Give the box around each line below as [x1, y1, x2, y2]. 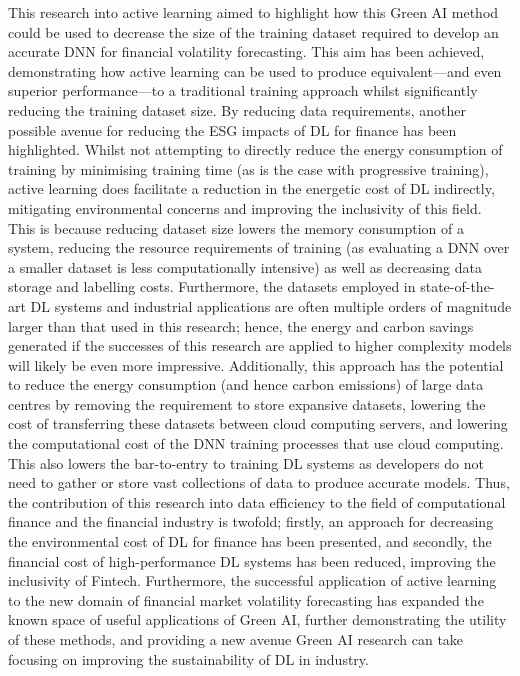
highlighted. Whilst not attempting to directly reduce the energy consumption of [8, 139, 503, 160]
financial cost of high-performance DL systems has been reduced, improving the [8, 550, 496, 571]
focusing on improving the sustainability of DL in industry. [8, 648, 369, 669]
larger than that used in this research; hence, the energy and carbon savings [8, 315, 474, 336]
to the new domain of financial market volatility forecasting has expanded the [8, 589, 484, 610]
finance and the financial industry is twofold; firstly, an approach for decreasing [8, 511, 494, 532]
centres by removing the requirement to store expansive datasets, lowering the [8, 393, 486, 414]
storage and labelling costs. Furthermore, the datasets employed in [8, 276, 416, 297]
